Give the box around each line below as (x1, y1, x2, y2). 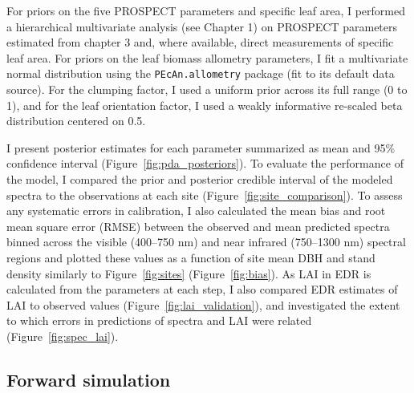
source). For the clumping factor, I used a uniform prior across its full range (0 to (6, 81, 408, 98)
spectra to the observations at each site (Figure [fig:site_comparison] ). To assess (6, 186, 403, 203)
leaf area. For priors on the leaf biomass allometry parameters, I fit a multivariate (6, 49, 408, 66)
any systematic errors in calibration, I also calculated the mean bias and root (6, 202, 386, 219)
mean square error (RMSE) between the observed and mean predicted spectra (6, 217, 390, 234)
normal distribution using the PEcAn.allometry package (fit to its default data (6, 65, 395, 82)
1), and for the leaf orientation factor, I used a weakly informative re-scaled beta (6, 96, 403, 113)
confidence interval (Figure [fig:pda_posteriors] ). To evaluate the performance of (6, 155, 404, 172)
